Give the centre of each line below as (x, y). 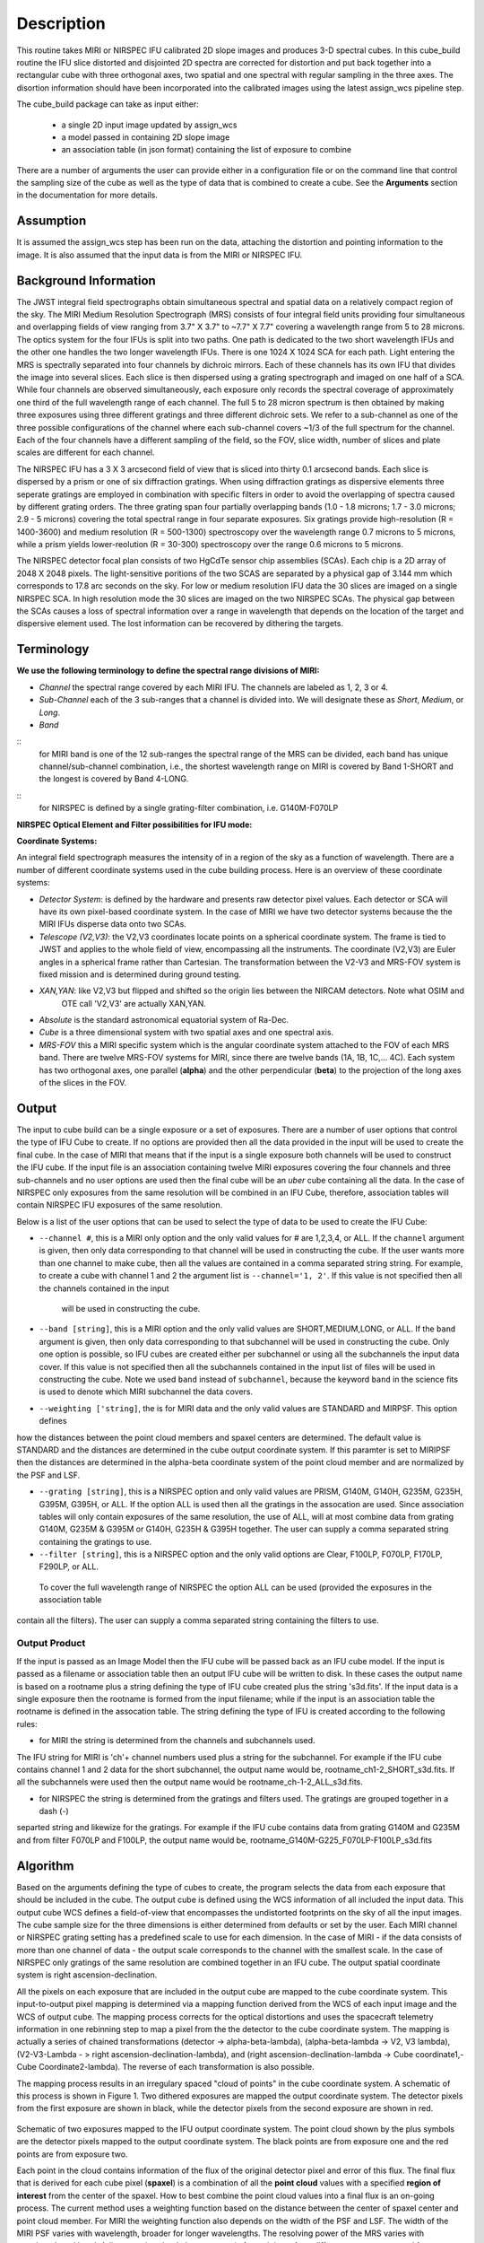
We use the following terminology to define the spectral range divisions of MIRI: (168, 671)
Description (61, 23)
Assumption (52, 221)
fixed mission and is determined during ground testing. (140, 974)
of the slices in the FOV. (83, 1083)
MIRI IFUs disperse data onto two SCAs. (113, 924)
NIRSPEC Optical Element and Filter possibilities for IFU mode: (134, 825)
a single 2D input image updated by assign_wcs (149, 125)
